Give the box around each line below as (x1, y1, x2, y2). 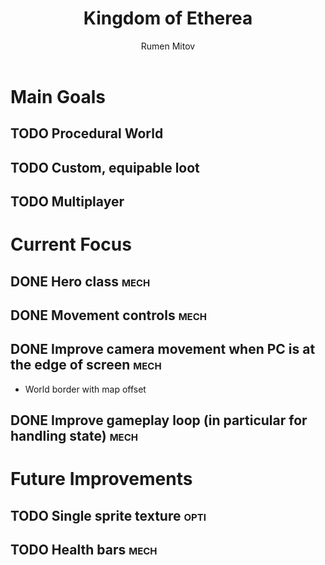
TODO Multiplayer (10, 193, 125, 211)
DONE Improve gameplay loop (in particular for (10, 412, 308, 429)
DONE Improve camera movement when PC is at (10, 341, 316, 358)
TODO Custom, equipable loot (10, 159, 200, 176)
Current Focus (10, 233, 132, 256)
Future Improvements (10, 468, 193, 491)
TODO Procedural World (10, 125, 164, 142)
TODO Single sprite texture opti (10, 507, 207, 524)
